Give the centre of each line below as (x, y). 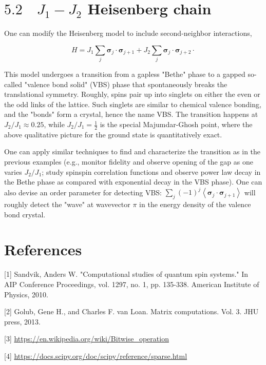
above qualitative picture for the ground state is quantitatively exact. (113, 134)
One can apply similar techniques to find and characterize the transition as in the (132, 151)
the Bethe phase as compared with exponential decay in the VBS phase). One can (133, 182)
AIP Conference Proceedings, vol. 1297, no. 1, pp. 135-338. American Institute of (132, 284)
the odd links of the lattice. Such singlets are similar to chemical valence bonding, (133, 104)
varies (13, 171)
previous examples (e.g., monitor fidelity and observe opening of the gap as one (129, 162)
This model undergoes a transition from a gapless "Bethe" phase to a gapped (125, 74)
